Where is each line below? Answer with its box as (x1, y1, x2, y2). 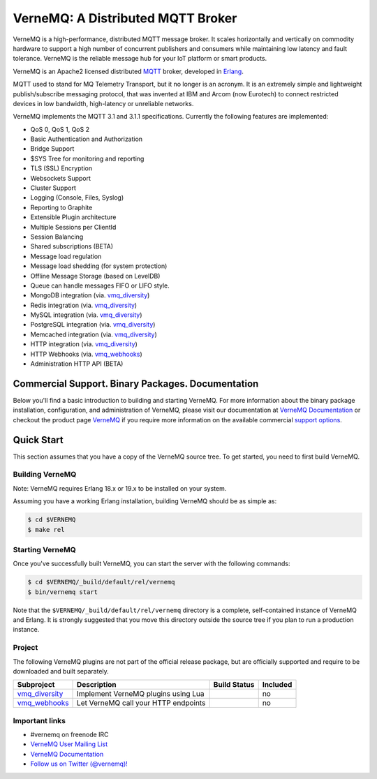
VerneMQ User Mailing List (30, 740, 108, 748)
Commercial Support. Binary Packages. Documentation (13, 378, 259, 389)
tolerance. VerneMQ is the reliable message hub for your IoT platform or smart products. (13, 54, 267, 63)
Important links (13, 715, 66, 725)
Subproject (17, 680, 55, 690)
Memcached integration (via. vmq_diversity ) (30, 330, 157, 339)
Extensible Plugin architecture (30, 213, 117, 221)
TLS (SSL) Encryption (30, 164, 93, 172)
